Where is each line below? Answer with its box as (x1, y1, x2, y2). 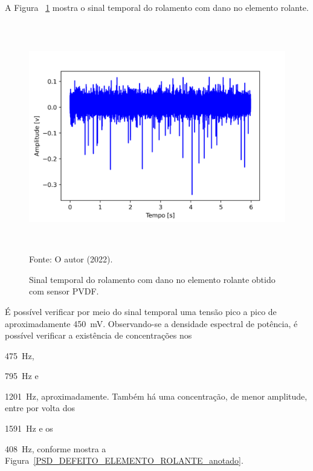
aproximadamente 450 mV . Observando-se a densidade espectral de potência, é (5, 317, 298, 330)
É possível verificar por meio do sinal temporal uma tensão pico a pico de (5, 305, 277, 317)
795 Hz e (5, 369, 39, 382)
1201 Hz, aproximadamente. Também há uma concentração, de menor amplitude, (5, 389, 308, 402)
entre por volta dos (5, 401, 76, 414)
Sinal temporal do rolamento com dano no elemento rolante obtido (29, 273, 276, 285)
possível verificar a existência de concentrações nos (5, 329, 192, 342)
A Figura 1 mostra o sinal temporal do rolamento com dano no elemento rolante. (5, 1, 309, 13)
